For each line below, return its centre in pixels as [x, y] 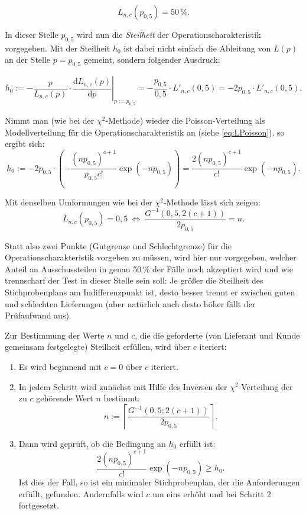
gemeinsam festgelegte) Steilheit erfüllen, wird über [98, 347]
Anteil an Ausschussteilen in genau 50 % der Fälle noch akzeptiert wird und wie [149, 268]
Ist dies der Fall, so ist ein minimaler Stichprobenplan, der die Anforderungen [159, 482]
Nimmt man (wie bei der [50, 120]
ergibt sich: [25, 144]
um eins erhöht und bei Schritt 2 [212, 493]
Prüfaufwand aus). [38, 315]
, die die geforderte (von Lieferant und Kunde [217, 335]
